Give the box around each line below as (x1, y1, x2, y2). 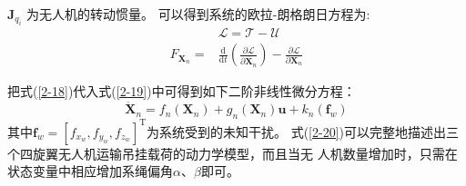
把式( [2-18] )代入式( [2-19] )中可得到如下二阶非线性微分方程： (7, 82, 356, 101)
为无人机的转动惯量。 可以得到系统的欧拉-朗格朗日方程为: (26, 5, 370, 23)
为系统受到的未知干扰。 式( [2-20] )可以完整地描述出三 (147, 122, 460, 141)
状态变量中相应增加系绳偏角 (7, 162, 173, 181)
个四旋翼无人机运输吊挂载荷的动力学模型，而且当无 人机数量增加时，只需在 (7, 143, 458, 162)
